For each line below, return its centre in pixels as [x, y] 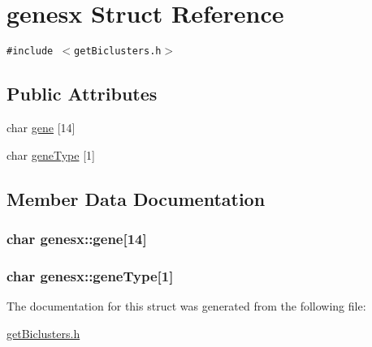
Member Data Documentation [136, 198]
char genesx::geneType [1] [90, 275]
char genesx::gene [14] [77, 238]
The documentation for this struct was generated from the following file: [186, 306]
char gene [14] [41, 127]
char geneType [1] [51, 154]
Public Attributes [82, 94]
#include [30, 51]
